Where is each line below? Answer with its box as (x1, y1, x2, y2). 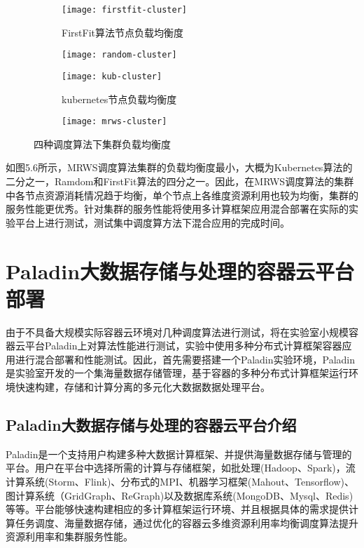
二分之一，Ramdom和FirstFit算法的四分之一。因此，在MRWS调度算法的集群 (6, 174, 354, 188)
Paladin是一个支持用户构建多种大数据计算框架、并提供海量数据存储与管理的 (6, 446, 352, 461)
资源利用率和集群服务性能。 (6, 529, 133, 544)
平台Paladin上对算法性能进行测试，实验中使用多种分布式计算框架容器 (24, 338, 342, 353)
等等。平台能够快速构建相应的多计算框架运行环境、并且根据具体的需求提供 (6, 502, 349, 516)
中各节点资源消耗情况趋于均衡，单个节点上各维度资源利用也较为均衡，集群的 (6, 187, 358, 202)
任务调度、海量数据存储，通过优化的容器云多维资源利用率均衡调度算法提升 (15, 515, 358, 530)
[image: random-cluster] (62, 50, 177, 60)
